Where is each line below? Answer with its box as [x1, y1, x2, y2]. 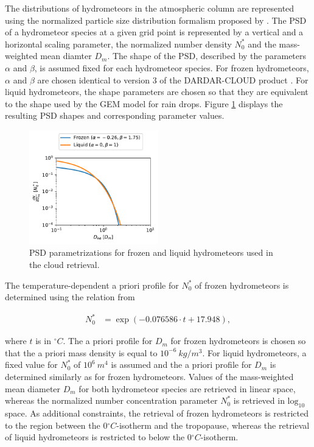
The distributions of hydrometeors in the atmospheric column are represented [5, 2, 295, 14]
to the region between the [5, 418, 100, 431]
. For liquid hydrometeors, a [202, 346, 307, 359]
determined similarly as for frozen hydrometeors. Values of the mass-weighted [5, 370, 294, 383]
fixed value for [5, 358, 58, 371]
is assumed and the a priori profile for [111, 358, 252, 371]
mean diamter [40, 49, 92, 62]
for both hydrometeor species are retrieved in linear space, [78, 382, 296, 395]
